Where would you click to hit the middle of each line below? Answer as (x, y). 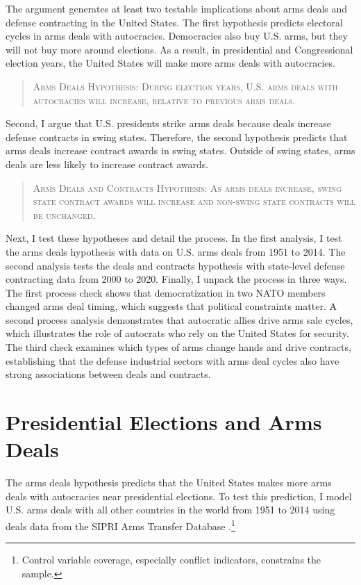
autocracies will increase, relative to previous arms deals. (164, 100)
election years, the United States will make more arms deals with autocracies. (170, 63)
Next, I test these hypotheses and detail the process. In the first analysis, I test (174, 238)
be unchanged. (64, 214)
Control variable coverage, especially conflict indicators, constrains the (171, 560)
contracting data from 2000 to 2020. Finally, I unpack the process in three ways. (176, 279)
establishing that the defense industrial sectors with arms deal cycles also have (173, 360)
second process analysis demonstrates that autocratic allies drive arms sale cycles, (179, 319)
